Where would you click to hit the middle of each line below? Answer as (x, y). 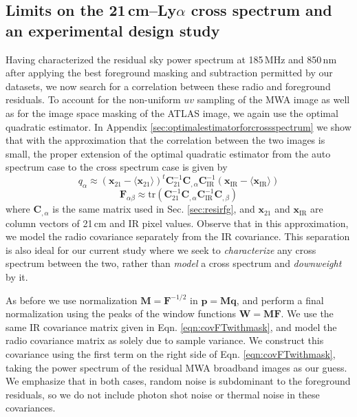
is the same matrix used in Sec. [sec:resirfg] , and (154, 209)
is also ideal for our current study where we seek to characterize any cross (161, 249)
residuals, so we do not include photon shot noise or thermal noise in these (163, 394)
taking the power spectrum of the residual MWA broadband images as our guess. (176, 367)
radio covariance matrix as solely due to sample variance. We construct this (165, 340)
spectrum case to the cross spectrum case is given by (117, 167)
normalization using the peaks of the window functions (121, 313)
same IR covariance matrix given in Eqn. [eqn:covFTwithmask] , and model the (171, 327)
